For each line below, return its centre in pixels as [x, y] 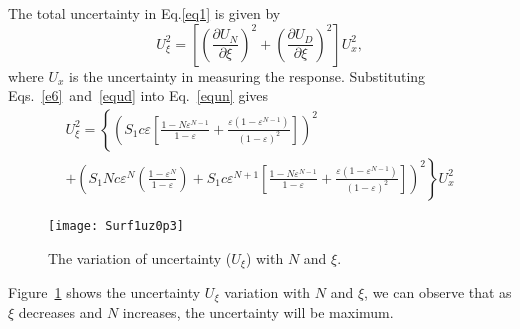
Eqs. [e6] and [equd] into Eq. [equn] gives [138, 95]
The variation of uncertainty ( [140, 257]
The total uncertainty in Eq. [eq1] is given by [144, 13]
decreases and [60, 312]
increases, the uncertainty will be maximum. [258, 312]
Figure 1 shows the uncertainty [104, 291]
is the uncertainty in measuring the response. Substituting [247, 75]
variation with [267, 291]
